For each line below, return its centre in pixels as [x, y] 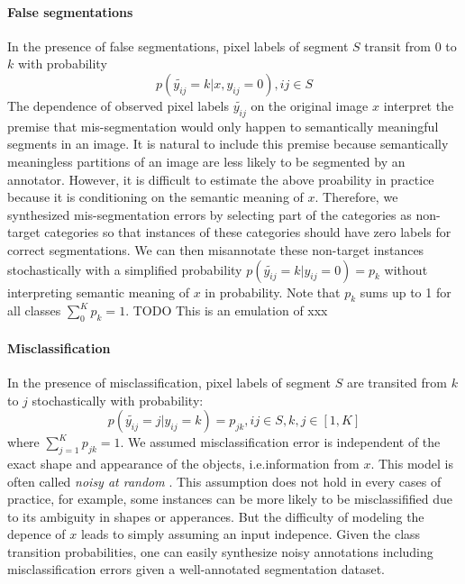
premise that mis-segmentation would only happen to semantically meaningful [223, 126]
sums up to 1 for [406, 292]
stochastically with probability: [118, 400]
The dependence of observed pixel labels [118, 105]
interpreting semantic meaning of [98, 292]
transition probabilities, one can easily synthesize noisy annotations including [220, 551]
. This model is [412, 463]
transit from [398, 46]
